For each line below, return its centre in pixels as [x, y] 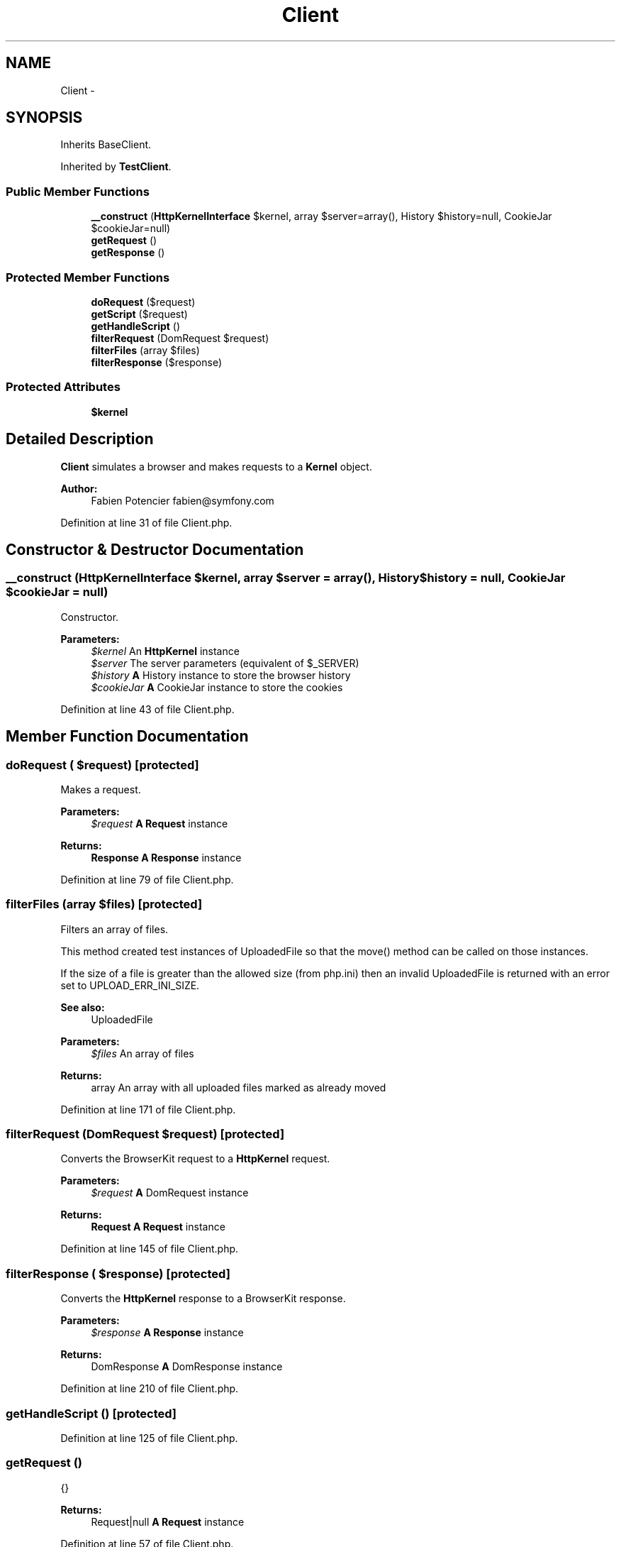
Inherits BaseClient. [106, 145]
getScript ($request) [139, 314]
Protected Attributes [63, 387]
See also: [83, 1007]
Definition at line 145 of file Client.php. [150, 1249]
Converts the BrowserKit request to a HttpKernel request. [195, 1159]
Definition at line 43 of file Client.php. [147, 709]
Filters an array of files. [114, 929]
